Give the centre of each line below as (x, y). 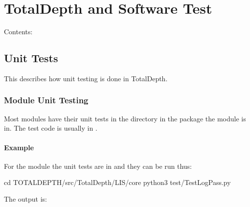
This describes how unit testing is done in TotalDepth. (86, 78)
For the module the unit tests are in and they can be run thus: (98, 166)
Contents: (18, 32)
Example (19, 147)
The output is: (25, 198)
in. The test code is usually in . (51, 128)
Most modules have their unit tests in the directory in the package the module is (125, 118)
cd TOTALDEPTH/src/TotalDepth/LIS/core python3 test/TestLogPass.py (117, 182)
